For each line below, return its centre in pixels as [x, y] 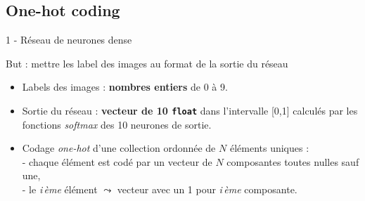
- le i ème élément [60, 189]
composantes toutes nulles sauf [293, 161]
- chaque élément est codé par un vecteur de [117, 161]
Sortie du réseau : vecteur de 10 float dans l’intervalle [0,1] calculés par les [190, 110]
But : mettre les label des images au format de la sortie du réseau [147, 63]
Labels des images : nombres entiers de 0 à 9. [125, 87]
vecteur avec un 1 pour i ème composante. [207, 189]
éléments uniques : [269, 148]
